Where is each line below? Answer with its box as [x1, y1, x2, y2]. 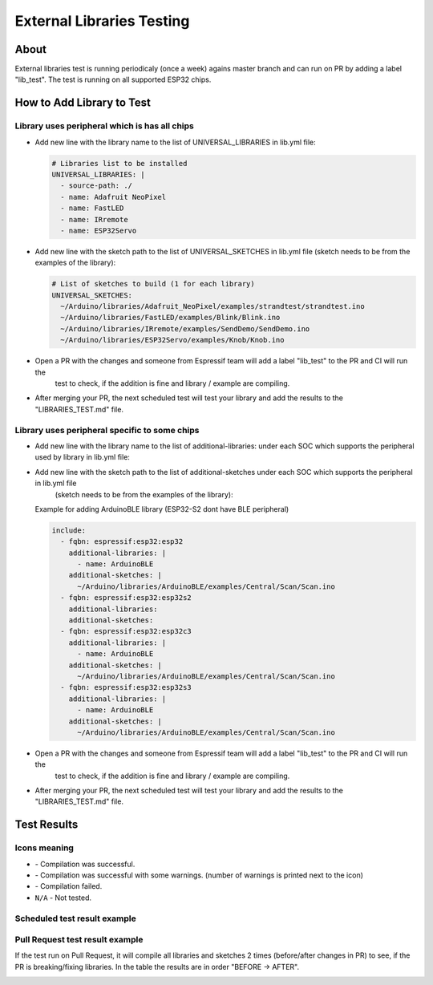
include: [51, 525, 87, 535]
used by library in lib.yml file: [34, 452, 130, 462]
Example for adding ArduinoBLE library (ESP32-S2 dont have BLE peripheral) [34, 504, 289, 513]
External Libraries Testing [14, 12, 190, 30]
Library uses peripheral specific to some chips [14, 424, 200, 436]
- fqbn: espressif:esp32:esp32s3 [60, 683, 192, 692]
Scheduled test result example [14, 913, 136, 924]
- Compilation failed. [34, 882, 103, 891]
